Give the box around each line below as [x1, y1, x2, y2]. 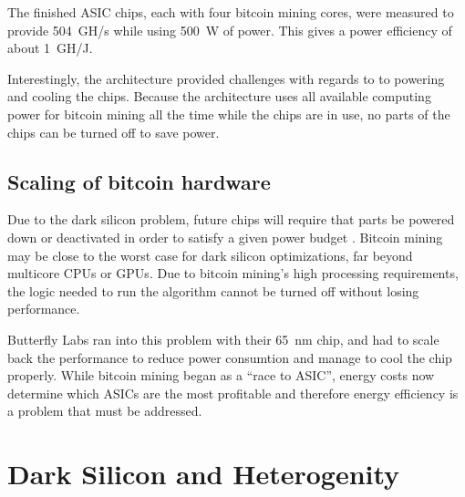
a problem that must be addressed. [7, 401, 202, 420]
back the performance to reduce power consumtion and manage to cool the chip [7, 347, 452, 367]
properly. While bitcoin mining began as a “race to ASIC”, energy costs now [7, 366, 435, 385]
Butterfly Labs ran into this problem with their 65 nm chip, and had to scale [7, 329, 439, 348]
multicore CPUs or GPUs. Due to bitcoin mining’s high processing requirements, [7, 264, 459, 283]
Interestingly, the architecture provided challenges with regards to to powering [7, 68, 445, 88]
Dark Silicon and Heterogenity [7, 455, 400, 492]
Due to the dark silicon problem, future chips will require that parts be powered [7, 210, 455, 229]
